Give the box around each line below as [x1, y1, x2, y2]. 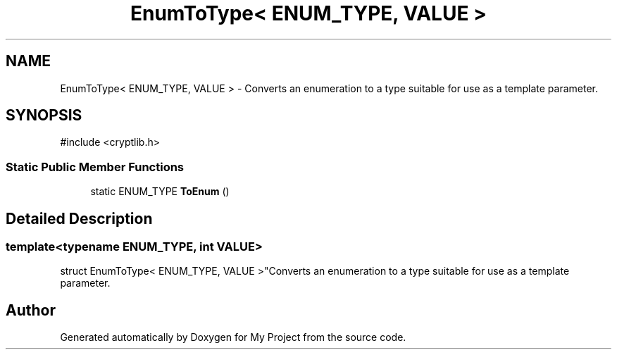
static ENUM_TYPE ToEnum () [90, 185, 230, 198]
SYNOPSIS [6, 106, 82, 125]
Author [6, 301, 56, 319]
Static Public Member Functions [6, 159, 185, 174]
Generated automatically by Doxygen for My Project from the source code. [60, 331, 406, 344]
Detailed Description [6, 209, 153, 228]
